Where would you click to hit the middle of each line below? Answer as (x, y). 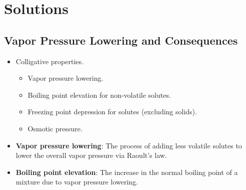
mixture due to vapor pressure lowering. (77, 182)
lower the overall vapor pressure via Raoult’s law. (91, 155)
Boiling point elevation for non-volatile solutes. (99, 94)
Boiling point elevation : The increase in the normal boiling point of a (127, 172)
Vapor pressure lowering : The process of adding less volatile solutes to (129, 145)
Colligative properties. (49, 61)
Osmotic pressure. (55, 128)
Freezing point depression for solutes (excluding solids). (112, 112)
